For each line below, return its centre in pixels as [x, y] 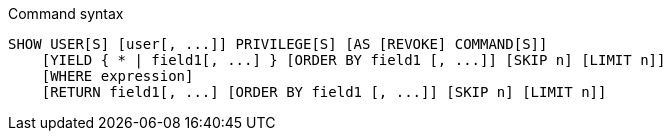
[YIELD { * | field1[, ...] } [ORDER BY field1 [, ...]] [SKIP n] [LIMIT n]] [353, 60]
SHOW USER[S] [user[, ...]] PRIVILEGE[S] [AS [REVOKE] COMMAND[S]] [278, 44]
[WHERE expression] [117, 76]
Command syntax [66, 13]
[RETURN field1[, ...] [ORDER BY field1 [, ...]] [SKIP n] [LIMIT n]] [324, 92]
